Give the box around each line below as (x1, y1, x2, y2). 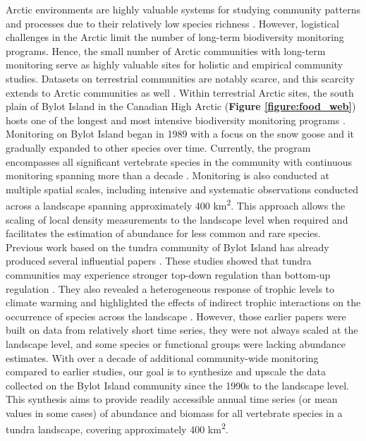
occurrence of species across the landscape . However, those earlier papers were (6, 308, 346, 323)
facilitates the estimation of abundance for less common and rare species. (6, 226, 321, 241)
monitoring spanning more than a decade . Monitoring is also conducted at (6, 168, 329, 183)
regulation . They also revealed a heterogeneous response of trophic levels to (6, 281, 335, 296)
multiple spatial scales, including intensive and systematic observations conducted (6, 181, 358, 196)
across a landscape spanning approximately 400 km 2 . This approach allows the (6, 196, 346, 212)
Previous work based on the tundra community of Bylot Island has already (6, 239, 329, 254)
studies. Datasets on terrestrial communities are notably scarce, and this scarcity (6, 71, 355, 85)
